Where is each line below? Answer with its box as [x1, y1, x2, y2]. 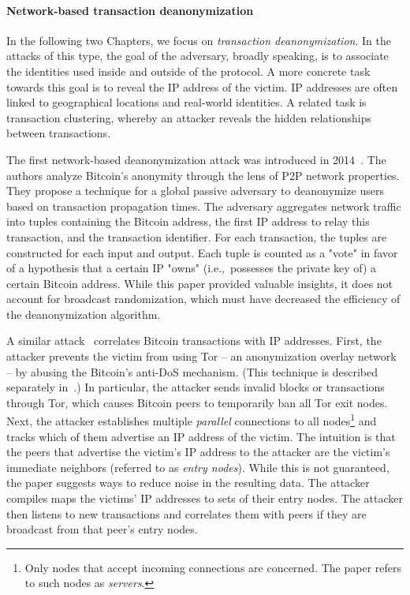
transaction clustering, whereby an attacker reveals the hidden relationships [6, 109, 372, 125]
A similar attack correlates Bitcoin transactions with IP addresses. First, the [6, 332, 382, 349]
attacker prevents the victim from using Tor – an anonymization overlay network [6, 348, 397, 365]
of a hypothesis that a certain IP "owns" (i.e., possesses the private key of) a [6, 260, 377, 276]
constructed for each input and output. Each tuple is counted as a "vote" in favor [6, 244, 398, 260]
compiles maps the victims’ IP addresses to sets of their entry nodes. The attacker [6, 490, 404, 507]
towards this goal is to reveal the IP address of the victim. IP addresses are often [6, 78, 398, 95]
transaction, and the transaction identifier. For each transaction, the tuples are [6, 228, 387, 245]
